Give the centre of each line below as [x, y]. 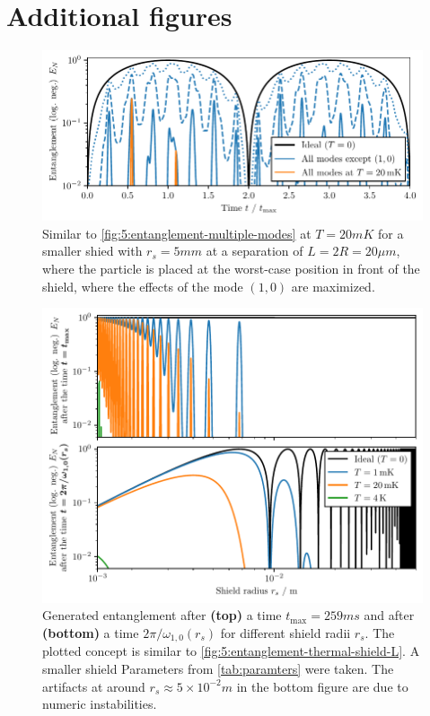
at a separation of [254, 251]
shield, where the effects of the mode [143, 286]
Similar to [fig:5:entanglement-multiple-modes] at [177, 233]
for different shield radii [285, 632]
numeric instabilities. [100, 704]
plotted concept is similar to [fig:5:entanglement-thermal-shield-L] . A [231, 651]
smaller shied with [92, 251]
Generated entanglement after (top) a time [162, 615]
